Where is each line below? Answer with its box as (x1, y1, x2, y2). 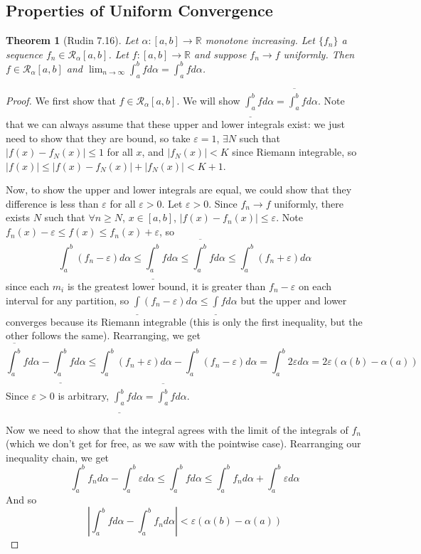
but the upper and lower (240, 292, 347, 307)
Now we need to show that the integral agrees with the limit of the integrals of (6, 422, 348, 437)
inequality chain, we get (6, 449, 110, 464)
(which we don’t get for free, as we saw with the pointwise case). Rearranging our (6, 436, 361, 451)
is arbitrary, (58, 388, 110, 403)
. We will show (176, 92, 240, 107)
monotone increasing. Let (205, 33, 315, 48)
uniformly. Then (283, 46, 355, 61)
